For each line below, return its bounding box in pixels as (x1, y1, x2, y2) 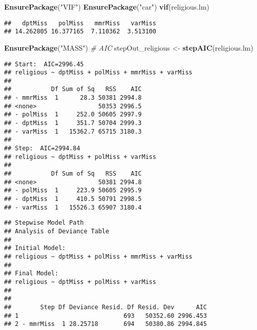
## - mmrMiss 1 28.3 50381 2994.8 (4, 94, 142, 102)
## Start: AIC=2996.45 (4, 60, 84, 68)
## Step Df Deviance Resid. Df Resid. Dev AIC (4, 303, 207, 311)
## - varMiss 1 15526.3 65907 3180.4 (4, 203, 142, 211)
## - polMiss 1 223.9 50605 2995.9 (4, 187, 142, 194)
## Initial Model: (4, 244, 66, 252)
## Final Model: (4, 270, 59, 277)
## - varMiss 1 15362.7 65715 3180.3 (4, 128, 142, 135)
